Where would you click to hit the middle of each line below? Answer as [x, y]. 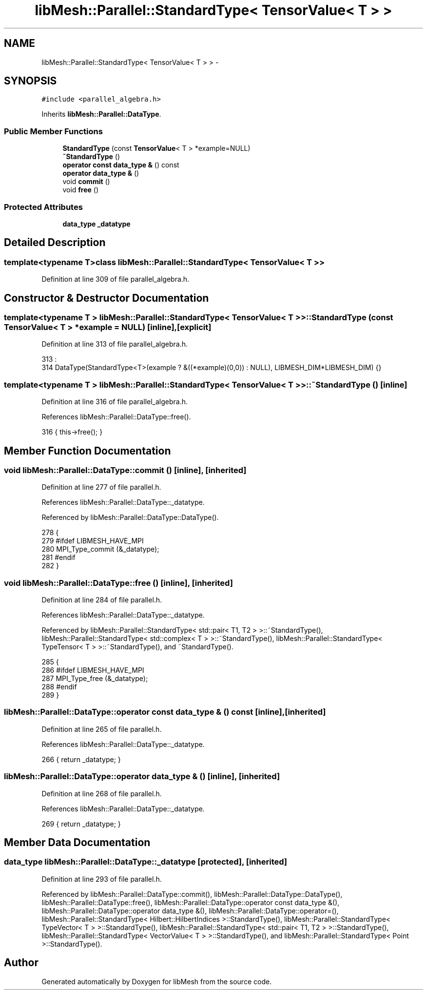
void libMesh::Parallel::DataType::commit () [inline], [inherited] [125, 470]
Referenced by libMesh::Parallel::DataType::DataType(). [130, 518]
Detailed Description [55, 243]
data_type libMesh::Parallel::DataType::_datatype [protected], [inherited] [146, 862]
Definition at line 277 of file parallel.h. [101, 487]
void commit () [86, 182]
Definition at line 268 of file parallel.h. [102, 793]
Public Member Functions [53, 131]
